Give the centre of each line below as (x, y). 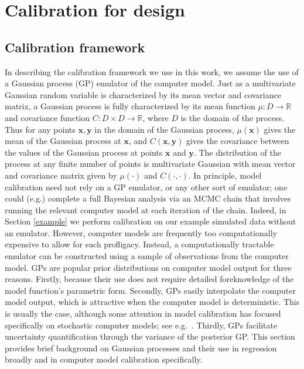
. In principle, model (225, 175)
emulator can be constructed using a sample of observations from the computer (147, 256)
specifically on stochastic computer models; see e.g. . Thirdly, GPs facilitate (141, 325)
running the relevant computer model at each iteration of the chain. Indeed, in (146, 209)
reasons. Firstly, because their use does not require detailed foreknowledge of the (149, 279)
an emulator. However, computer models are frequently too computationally (141, 232)
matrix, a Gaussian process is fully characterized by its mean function (130, 106)
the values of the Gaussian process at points (84, 152)
